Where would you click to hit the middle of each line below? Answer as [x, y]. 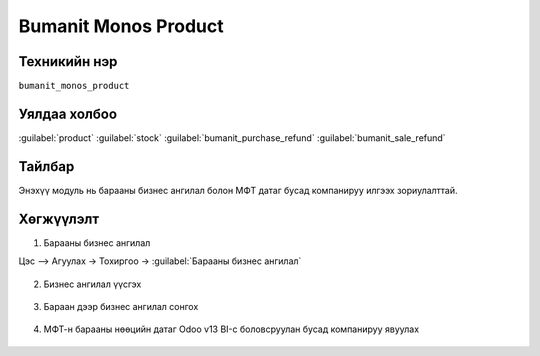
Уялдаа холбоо [68, 113]
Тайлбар [46, 166]
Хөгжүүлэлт [59, 218]
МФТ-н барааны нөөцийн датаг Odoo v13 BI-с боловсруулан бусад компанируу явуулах [231, 329]
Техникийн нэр [68, 61]
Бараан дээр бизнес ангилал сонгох [121, 306]
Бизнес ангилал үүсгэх [92, 284]
